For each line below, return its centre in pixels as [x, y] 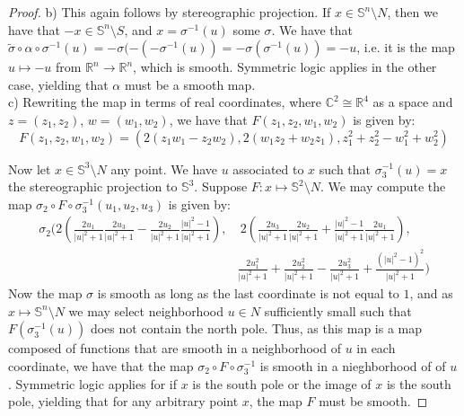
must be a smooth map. [190, 84]
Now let [30, 168]
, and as [431, 293]
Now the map [45, 293]
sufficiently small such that [338, 310]
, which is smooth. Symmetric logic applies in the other [285, 67]
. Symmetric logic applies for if [92, 383]
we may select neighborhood [146, 310]
